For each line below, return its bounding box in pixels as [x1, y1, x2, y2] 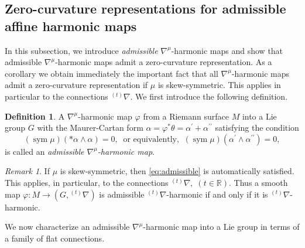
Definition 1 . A [5, 110, 65, 122]
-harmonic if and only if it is [166, 188, 268, 200]
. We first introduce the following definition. [130, 90, 288, 102]
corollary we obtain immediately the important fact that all [5, 67, 218, 79]
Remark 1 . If [5, 165, 50, 177]
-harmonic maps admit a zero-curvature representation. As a [55, 56, 272, 68]
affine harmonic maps [5, 16, 137, 35]
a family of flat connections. [5, 232, 105, 244]
